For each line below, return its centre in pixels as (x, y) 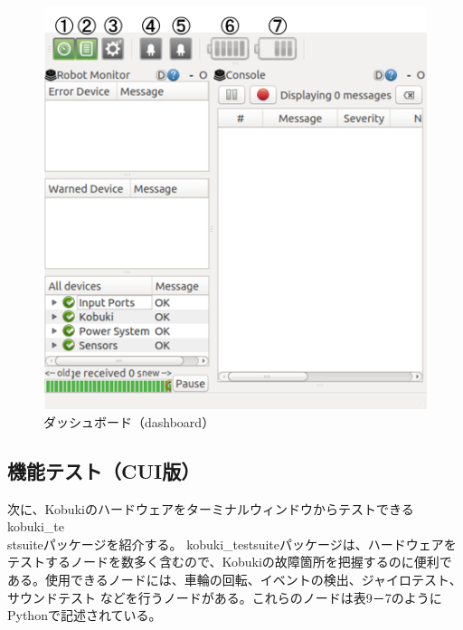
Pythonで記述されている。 (85, 615)
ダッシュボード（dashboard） (129, 421)
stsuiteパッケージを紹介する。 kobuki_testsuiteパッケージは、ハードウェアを (232, 544)
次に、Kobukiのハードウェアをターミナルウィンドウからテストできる (211, 508)
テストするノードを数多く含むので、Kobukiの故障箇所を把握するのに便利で (230, 562)
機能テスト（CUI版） (104, 470)
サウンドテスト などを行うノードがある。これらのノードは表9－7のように (225, 597)
